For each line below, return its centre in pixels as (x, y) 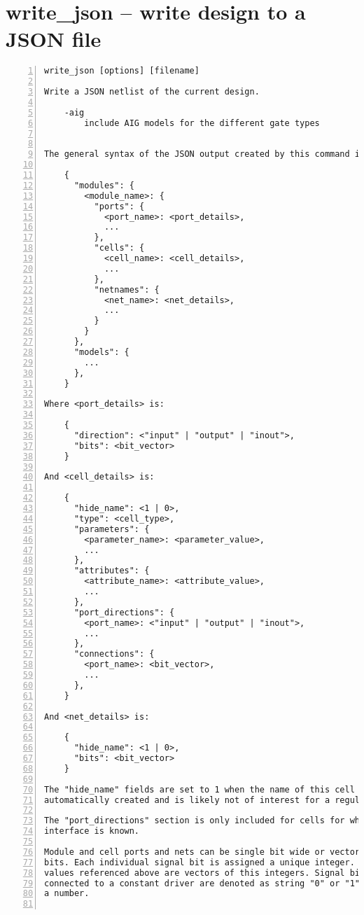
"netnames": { (127, 289)
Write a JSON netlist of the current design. (152, 92)
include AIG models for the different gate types (202, 123)
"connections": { (114, 654)
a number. (67, 894)
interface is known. (92, 831)
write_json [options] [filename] (122, 71)
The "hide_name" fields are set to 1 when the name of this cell (199, 789)
